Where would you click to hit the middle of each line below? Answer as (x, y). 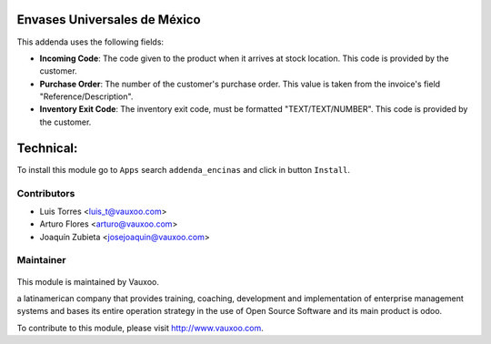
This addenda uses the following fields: (90, 42)
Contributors (46, 193)
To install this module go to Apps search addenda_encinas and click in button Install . (183, 169)
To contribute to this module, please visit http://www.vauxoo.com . (140, 328)
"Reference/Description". (86, 96)
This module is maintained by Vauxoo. (88, 281)
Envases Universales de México (109, 20)
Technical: (47, 148)
